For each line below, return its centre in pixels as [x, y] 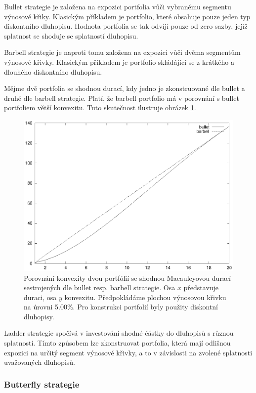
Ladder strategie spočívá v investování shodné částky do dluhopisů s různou [119, 333]
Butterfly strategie [42, 384]
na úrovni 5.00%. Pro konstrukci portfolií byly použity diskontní [121, 307]
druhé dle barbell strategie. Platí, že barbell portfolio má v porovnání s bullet [122, 98]
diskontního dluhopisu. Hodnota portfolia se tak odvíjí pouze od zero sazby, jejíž [126, 26]
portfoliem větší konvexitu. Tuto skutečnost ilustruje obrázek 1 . [100, 108]
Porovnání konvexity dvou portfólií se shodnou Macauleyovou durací [127, 278]
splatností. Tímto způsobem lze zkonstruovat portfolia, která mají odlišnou [117, 343]
